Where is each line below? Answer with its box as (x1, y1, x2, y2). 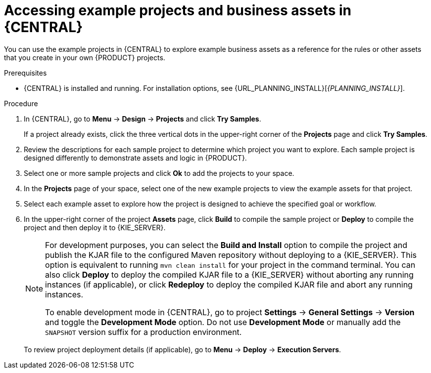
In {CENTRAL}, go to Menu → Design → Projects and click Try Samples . (24, 114, 261, 123)
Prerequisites (4, 68, 47, 77)
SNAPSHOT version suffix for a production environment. (45, 327, 242, 337)
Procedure (4, 99, 38, 108)
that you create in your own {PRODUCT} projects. (4, 53, 165, 62)
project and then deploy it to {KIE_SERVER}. (24, 223, 166, 232)
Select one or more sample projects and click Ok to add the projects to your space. (24, 168, 294, 177)
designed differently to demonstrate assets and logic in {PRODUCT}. (24, 153, 247, 162)
